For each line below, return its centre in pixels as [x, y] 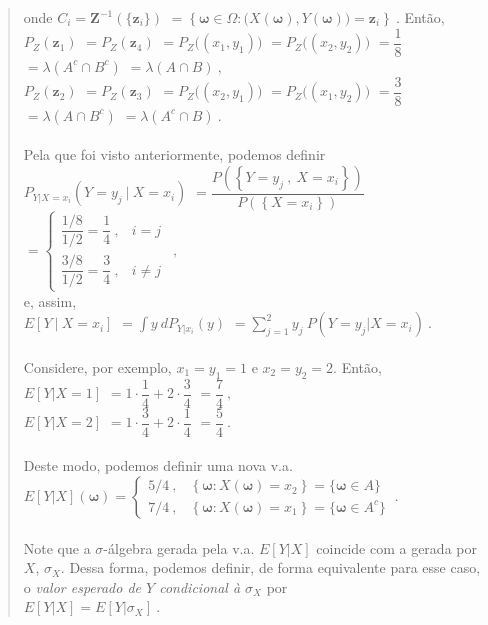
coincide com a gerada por [396, 547]
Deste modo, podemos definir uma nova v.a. [158, 465]
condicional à [200, 586]
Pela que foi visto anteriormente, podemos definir [174, 154]
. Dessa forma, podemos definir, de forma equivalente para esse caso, [270, 567]
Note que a [57, 547]
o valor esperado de [82, 586]
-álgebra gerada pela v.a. [179, 547]
